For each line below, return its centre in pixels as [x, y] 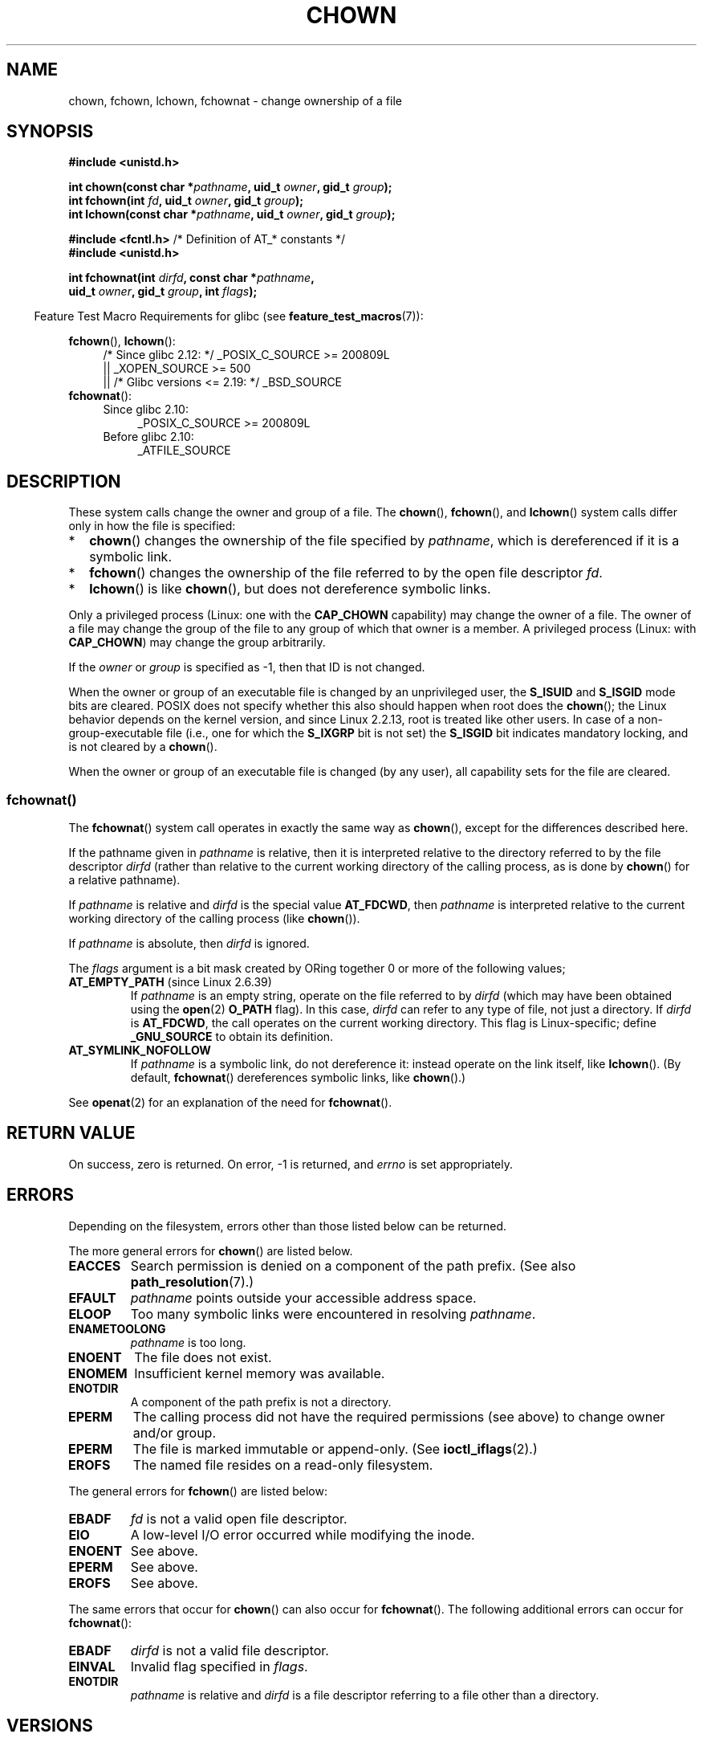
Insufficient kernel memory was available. [260, 1373]
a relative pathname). [124, 880]
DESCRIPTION [64, 481]
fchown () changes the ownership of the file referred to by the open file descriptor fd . [346, 573]
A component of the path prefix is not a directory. [261, 1401]
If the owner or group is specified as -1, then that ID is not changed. [247, 667]
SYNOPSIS [50, 132]
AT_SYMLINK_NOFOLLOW [140, 1051]
